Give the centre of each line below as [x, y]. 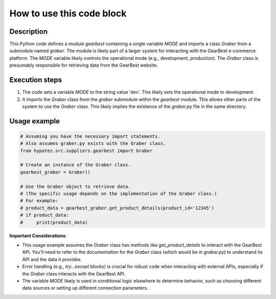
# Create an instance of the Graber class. [76, 165]
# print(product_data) [54, 222]
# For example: [39, 201]
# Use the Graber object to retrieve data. [76, 186]
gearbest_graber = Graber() [55, 172]
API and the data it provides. [52, 259]
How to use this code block [68, 13]
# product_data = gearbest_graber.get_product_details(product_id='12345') [117, 208]
